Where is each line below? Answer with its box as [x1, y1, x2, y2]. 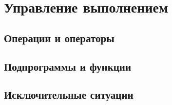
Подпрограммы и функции [4, 59, 132, 74]
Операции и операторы [4, 30, 115, 45]
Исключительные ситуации [4, 87, 134, 102]
